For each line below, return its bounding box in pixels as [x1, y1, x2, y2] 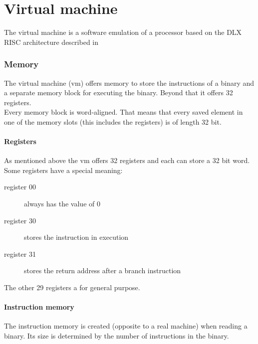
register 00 [4, 181, 36, 192]
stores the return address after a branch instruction [24, 265, 181, 276]
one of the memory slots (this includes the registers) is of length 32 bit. [4, 116, 222, 127]
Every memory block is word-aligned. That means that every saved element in [4, 107, 243, 117]
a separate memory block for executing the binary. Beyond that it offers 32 [4, 87, 233, 98]
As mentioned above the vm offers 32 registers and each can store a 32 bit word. [4, 155, 250, 166]
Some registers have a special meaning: [4, 165, 123, 175]
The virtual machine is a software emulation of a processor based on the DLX [4, 27, 242, 37]
